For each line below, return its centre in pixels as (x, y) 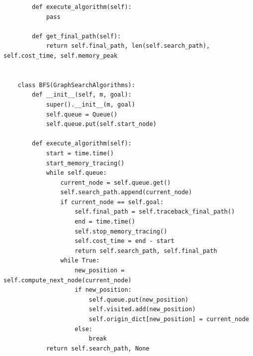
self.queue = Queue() (82, 114)
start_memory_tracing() (85, 163)
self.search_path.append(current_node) (126, 192)
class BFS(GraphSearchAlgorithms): (76, 85)
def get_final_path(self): (77, 36)
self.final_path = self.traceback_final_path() (155, 212)
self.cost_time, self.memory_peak (61, 56)
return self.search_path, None (98, 348)
